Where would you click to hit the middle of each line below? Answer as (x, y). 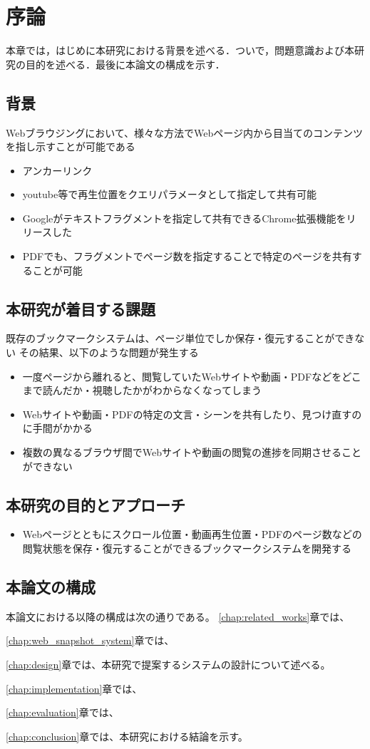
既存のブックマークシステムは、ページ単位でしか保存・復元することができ (180, 338)
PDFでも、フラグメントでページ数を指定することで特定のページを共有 (187, 256)
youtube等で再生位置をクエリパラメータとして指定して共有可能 (169, 194)
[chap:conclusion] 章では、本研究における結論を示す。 (127, 736)
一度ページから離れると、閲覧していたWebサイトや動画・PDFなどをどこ (192, 376)
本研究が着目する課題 (81, 308)
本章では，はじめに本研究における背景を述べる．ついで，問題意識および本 (180, 50)
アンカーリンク (57, 170)
